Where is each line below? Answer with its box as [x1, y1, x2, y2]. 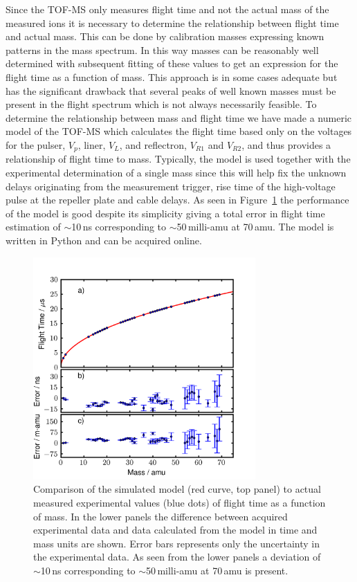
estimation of [6, 219, 61, 234]
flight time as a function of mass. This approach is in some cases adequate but [6, 69, 338, 84]
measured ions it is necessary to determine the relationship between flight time [6, 15, 339, 30]
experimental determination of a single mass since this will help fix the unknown [6, 165, 347, 179]
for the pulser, [6, 137, 66, 152]
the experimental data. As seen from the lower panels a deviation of [33, 549, 321, 564]
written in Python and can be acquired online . [6, 233, 202, 247]
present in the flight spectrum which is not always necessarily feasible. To [6, 97, 317, 111]
